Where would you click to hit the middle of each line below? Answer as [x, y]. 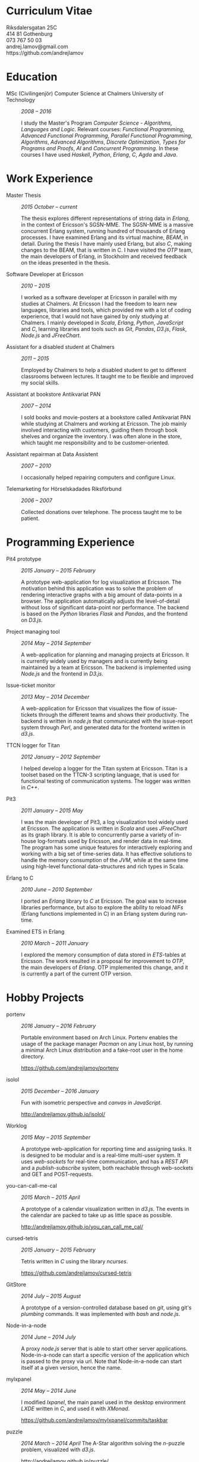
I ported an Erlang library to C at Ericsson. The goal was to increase [104, 901]
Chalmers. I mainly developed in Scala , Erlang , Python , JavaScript [102, 323]
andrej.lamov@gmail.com [37, 47]
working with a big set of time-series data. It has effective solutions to [106, 853]
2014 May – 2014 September [56, 643]
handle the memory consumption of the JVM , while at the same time [105, 860]
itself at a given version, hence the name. [71, 1367]
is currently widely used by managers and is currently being [94, 661]
